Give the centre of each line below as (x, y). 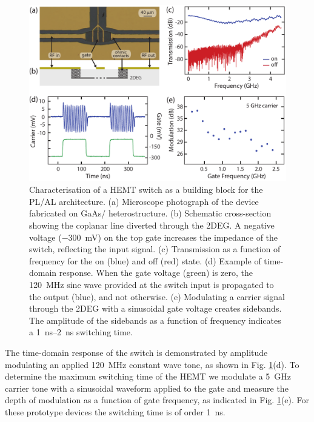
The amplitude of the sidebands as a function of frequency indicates (155, 320)
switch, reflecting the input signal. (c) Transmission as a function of (155, 249)
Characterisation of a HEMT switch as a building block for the (146, 189)
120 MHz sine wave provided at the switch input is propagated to (152, 285)
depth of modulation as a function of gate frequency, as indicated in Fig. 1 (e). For (157, 400)
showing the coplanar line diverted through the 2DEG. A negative (152, 225)
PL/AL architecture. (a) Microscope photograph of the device (144, 201)
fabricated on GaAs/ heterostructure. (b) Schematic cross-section (150, 213)
